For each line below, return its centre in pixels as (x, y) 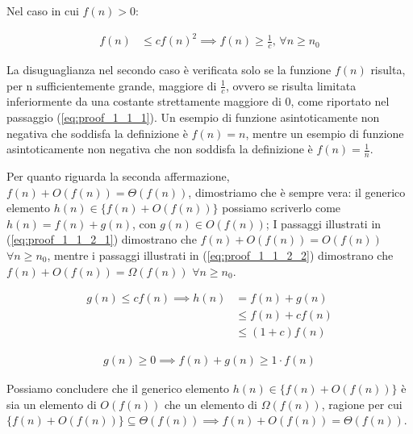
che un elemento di (211, 404)
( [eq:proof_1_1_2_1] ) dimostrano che (102, 239)
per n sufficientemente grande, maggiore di (112, 85)
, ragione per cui (362, 404)
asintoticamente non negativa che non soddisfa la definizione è (160, 149)
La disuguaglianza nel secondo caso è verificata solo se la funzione (169, 69)
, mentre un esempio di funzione (325, 133)
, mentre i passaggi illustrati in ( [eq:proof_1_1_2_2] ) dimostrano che (220, 255)
